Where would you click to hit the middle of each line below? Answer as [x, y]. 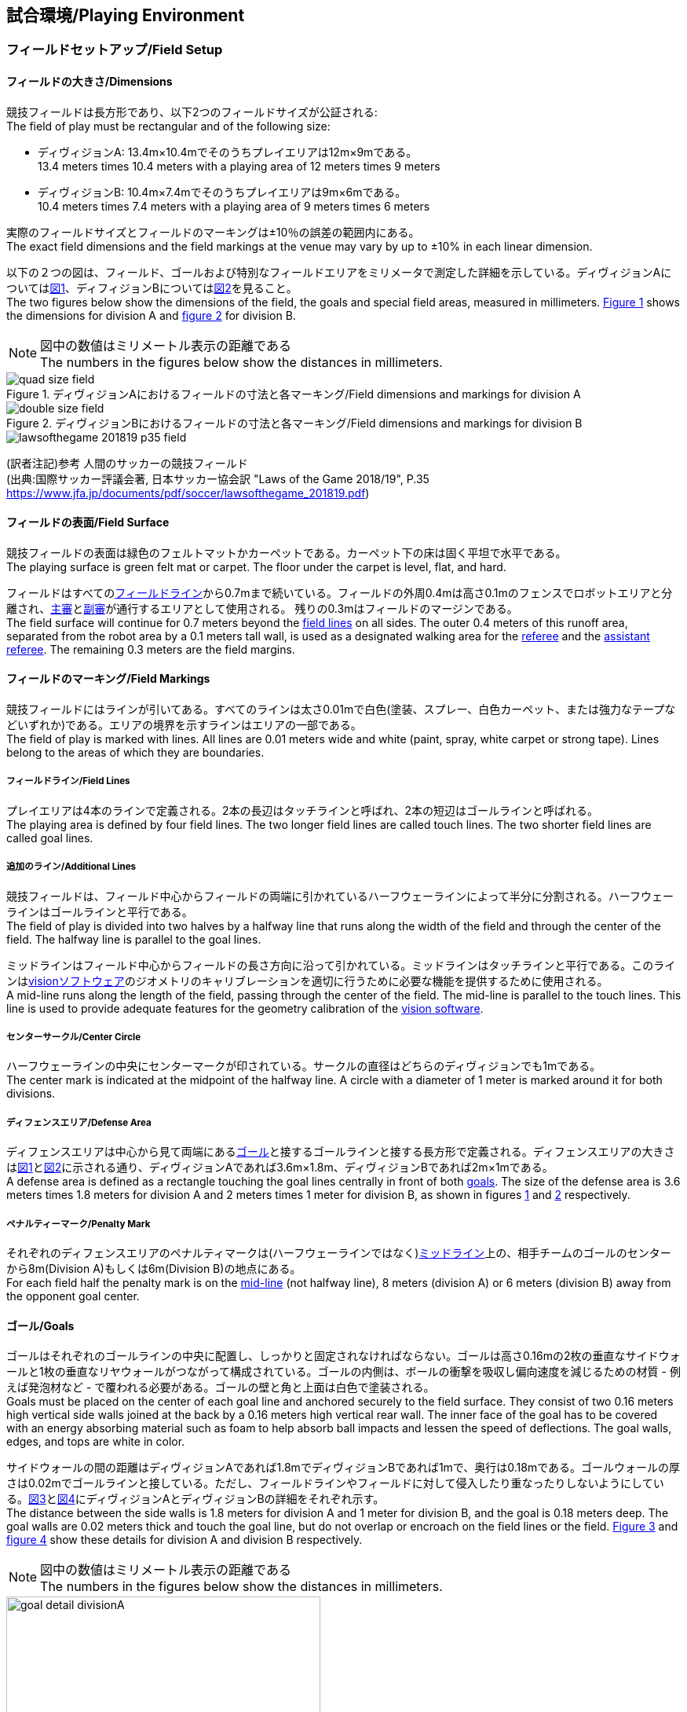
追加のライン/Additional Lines [71, 867]
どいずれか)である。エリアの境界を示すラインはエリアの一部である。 [184, 725]
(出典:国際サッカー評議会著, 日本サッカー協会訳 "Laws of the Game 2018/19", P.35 [218, 478]
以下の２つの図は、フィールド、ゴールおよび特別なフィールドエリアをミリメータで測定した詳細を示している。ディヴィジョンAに [339, 272]
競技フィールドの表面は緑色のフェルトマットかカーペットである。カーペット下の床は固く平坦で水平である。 [287, 552]
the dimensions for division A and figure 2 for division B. [151, 315]
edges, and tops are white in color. [96, 1442]
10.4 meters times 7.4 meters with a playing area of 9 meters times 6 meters [234, 206]
